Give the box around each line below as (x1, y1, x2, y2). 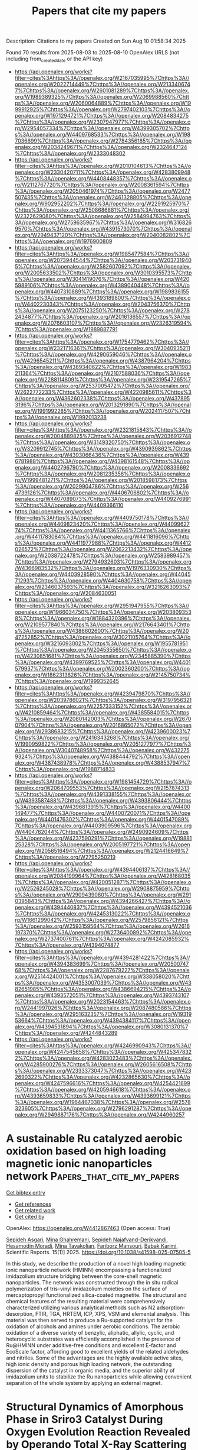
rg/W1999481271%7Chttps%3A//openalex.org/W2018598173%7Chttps (14, 476, 187, 483)
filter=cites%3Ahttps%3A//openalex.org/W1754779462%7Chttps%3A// (14, 338, 190, 345)
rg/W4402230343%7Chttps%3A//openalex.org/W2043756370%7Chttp (14, 300, 190, 308)
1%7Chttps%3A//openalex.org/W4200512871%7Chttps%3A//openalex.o (14, 878, 192, 885)
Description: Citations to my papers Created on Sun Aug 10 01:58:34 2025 (6, 37, 186, 45)
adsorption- (156, 1304, 186, 1311)
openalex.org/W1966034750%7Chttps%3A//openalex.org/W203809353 (14, 608, 192, 616)
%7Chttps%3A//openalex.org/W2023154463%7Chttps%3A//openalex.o (14, 998, 191, 1005)
